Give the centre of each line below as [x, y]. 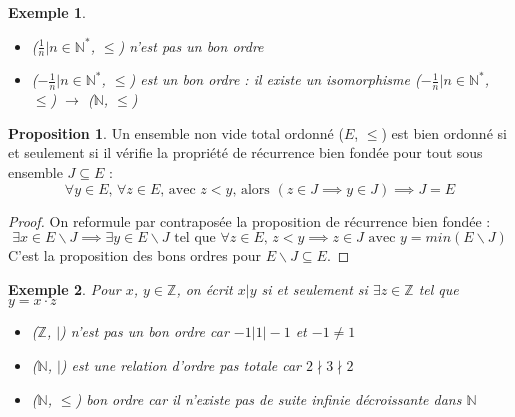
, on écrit [204, 288]
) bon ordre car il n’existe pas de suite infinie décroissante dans [268, 398]
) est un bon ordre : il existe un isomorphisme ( [275, 79]
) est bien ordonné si [444, 132]
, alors [251, 189]
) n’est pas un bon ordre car [144, 331]
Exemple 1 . [47, 12]
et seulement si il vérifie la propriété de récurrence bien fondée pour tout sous [245, 152]
